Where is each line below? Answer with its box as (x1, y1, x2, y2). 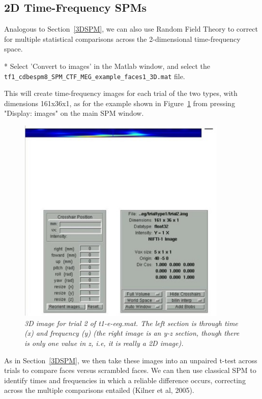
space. (4, 43, 23, 54)
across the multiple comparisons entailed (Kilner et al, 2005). (4, 385, 194, 395)
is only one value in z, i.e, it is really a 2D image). (24, 338, 184, 348)
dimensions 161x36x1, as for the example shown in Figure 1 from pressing (4, 97, 235, 108)
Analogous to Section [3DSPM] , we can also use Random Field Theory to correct (4, 23, 258, 34)
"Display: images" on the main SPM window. (4, 108, 144, 118)
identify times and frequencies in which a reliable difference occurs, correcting (4, 375, 246, 385)
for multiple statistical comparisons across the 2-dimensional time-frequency (4, 33, 241, 44)
